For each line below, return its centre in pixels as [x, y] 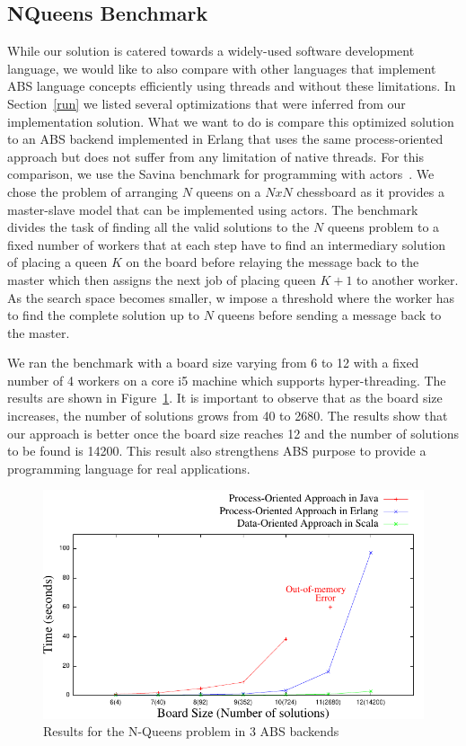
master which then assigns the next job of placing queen [162, 279]
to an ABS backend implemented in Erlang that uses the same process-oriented [225, 139]
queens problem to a [383, 227]
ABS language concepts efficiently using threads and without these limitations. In [232, 86]
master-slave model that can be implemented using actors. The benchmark [213, 209]
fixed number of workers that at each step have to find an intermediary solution [227, 244]
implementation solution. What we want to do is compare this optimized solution [231, 121]
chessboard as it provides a [370, 191]
